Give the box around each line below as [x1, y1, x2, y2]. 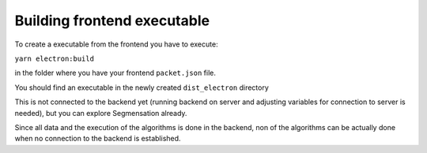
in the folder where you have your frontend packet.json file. [14, 68, 217, 78]
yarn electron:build [14, 54, 95, 63]
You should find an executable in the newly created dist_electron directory [14, 83, 269, 92]
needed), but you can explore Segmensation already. [14, 108, 187, 118]
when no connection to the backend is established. [14, 134, 181, 144]
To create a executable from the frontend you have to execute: [14, 39, 218, 49]
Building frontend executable [14, 12, 210, 29]
